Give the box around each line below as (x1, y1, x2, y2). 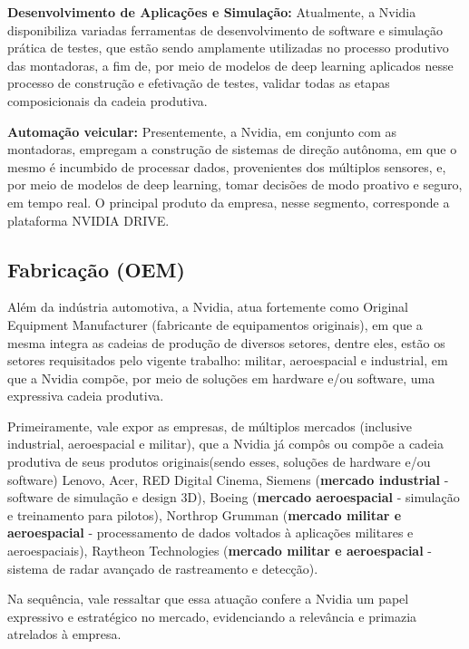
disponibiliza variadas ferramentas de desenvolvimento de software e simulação (7, 20, 444, 39)
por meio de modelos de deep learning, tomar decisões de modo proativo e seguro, (7, 175, 463, 194)
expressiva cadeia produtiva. (7, 386, 164, 405)
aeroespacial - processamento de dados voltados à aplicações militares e (7, 523, 414, 542)
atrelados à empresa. (7, 625, 122, 644)
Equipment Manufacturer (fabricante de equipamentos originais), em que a (7, 315, 423, 334)
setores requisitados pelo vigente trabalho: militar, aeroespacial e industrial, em (7, 351, 448, 370)
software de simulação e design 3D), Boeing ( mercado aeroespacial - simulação (7, 488, 460, 507)
